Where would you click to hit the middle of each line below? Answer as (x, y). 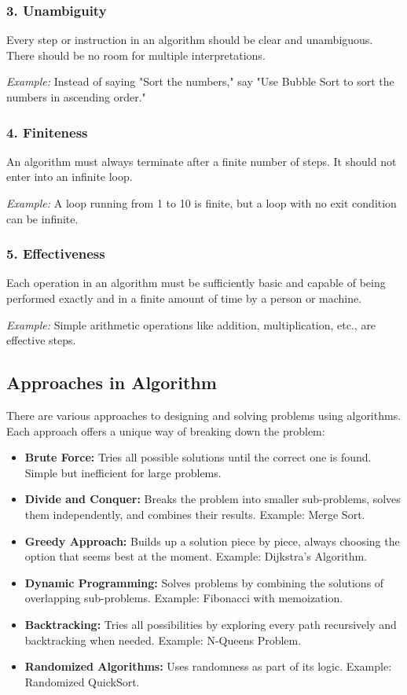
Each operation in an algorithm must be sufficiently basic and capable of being (196, 283)
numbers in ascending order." (76, 97)
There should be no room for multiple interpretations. (136, 55)
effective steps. (41, 340)
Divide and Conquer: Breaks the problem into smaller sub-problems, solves (213, 499)
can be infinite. (42, 218)
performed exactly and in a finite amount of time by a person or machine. (184, 298)
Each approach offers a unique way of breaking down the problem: (166, 430)
